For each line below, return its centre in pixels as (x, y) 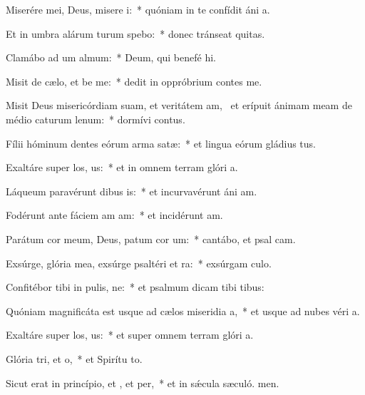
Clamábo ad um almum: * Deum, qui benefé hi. (111, 57)
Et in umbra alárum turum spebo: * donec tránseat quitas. (135, 33)
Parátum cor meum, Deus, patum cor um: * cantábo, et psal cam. (151, 238)
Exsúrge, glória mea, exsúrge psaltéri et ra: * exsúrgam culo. (139, 263)
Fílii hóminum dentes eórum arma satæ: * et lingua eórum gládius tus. (161, 143)
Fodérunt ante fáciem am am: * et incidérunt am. (114, 215)
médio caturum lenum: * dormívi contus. (96, 119)
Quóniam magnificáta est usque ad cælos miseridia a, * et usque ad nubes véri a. (183, 311)
